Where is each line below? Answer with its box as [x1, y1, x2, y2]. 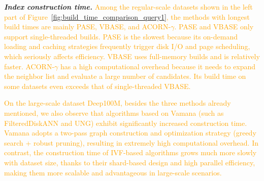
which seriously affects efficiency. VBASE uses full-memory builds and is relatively [4, 51, 260, 61]
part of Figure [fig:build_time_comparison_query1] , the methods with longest [4, 11, 250, 22]
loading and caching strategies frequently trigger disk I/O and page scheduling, [4, 41, 250, 52]
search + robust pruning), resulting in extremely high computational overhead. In [4, 137, 259, 148]
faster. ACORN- [4, 61, 55, 71]
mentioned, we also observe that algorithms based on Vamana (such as [4, 107, 224, 118]
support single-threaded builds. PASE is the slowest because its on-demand [4, 31, 238, 41]
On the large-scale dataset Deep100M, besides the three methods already [4, 98, 231, 108]
